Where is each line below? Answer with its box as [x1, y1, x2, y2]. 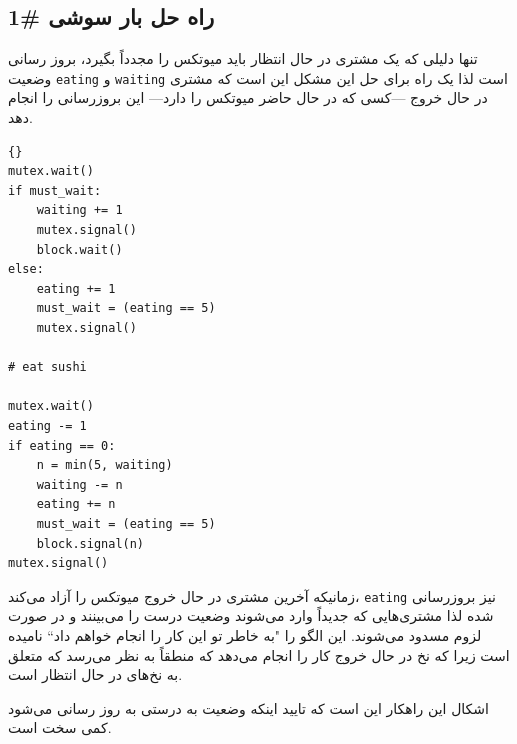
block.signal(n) [36, 536, 145, 551]
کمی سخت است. [8, 717, 112, 738]
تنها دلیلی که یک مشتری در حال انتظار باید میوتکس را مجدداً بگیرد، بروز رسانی [8, 48, 478, 69]
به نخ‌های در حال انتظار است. [8, 664, 183, 685]
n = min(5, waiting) [36, 458, 173, 473]
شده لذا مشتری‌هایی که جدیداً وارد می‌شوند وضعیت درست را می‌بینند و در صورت [8, 605, 494, 626]
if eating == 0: [8, 438, 116, 453]
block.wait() [36, 242, 123, 257]
